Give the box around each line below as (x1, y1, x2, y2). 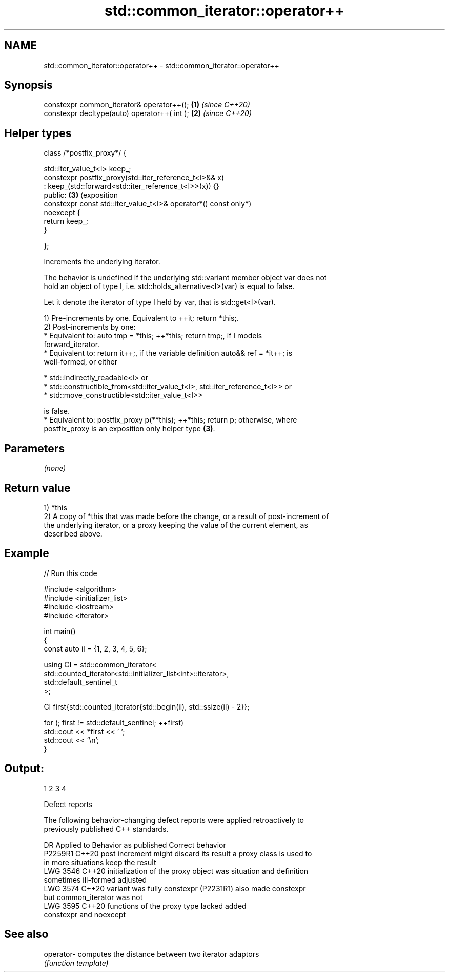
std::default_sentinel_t (44, 677, 117, 686)
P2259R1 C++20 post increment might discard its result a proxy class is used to (44, 849, 312, 858)
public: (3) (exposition (44, 190, 118, 200)
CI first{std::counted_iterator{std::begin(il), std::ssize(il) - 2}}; (44, 702, 250, 711)
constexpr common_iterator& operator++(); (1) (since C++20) (44, 100, 250, 109)
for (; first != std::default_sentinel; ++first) (44, 718, 184, 727)
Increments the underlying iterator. (44, 257, 160, 266)
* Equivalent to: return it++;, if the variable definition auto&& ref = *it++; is (44, 349, 293, 358)
